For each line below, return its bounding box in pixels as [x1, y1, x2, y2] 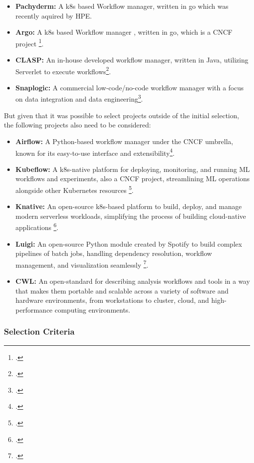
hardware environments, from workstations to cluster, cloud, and [15, 295, 209, 305]
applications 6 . [15, 221, 59, 232]
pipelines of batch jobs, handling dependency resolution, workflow [15, 248, 212, 258]
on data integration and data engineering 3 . [15, 92, 143, 104]
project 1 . [15, 37, 44, 48]
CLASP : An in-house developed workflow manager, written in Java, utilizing [15, 55, 249, 65]
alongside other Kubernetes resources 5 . [15, 183, 134, 195]
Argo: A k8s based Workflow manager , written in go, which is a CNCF [15, 27, 233, 37]
